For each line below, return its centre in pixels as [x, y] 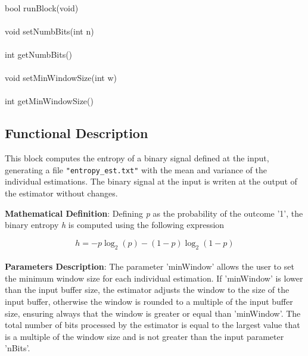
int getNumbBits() [39, 54]
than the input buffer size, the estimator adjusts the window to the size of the [147, 290]
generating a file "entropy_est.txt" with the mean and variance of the [136, 169]
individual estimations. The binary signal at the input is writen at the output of [151, 181]
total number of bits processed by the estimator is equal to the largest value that [153, 325]
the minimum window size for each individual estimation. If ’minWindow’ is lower [154, 278]
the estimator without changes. [61, 193]
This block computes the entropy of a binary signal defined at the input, [137, 158]
